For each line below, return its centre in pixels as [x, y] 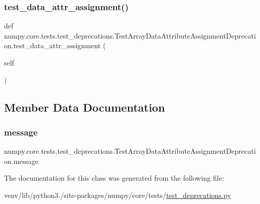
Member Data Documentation [85, 107]
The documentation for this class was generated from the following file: [114, 178]
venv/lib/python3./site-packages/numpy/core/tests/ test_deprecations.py [118, 195]
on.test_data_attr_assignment [52, 45]
